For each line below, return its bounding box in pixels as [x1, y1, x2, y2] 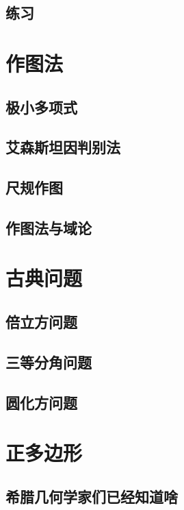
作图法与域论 [5, 217, 92, 238]
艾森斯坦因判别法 [5, 136, 120, 158]
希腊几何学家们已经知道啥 [5, 485, 178, 507]
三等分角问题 [5, 351, 92, 372]
